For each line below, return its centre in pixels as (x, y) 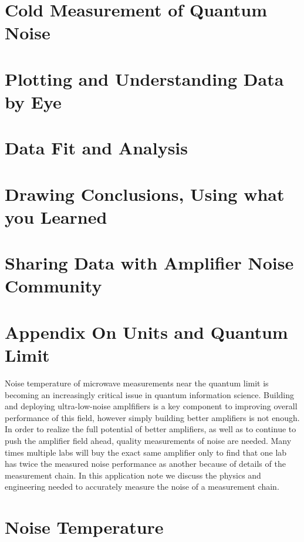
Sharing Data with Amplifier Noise (149, 263)
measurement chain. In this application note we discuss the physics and (133, 475)
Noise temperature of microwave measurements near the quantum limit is (137, 383)
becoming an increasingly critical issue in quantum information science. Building (149, 394)
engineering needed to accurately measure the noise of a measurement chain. (142, 487)
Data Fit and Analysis (97, 148)
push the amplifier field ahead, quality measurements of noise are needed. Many (148, 440)
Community (53, 286)
